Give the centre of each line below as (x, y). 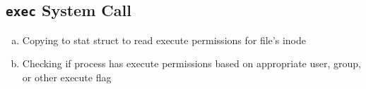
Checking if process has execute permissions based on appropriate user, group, (191, 63)
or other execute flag (67, 77)
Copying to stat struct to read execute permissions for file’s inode (164, 40)
